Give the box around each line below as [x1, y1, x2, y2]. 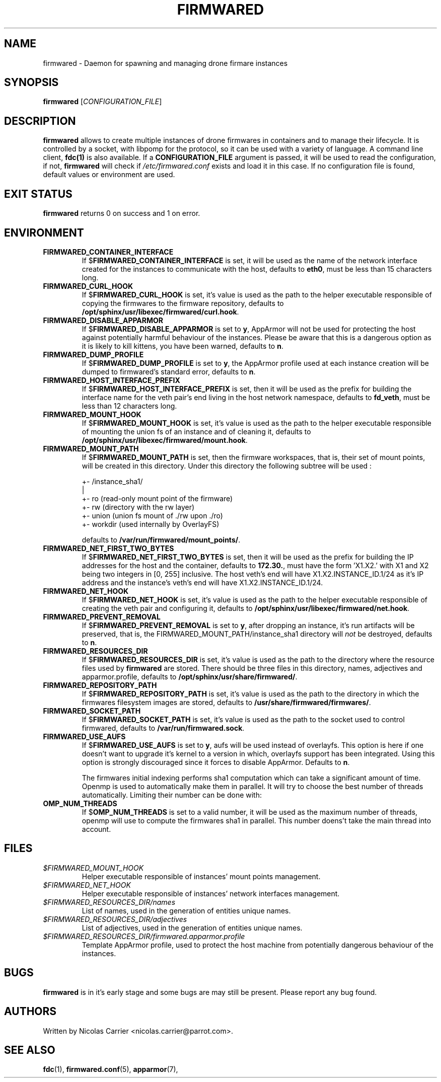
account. [82, 824, 111, 833]
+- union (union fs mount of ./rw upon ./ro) [82, 511, 223, 520]
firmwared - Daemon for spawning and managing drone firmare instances [43, 58, 288, 67]
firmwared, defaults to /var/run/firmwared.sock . [82, 723, 245, 732]
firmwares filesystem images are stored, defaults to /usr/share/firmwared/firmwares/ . [82, 698, 371, 707]
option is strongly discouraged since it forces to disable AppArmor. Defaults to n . [82, 757, 350, 766]
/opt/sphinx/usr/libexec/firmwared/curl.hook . [82, 307, 239, 316]
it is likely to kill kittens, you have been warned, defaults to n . [82, 341, 283, 350]
